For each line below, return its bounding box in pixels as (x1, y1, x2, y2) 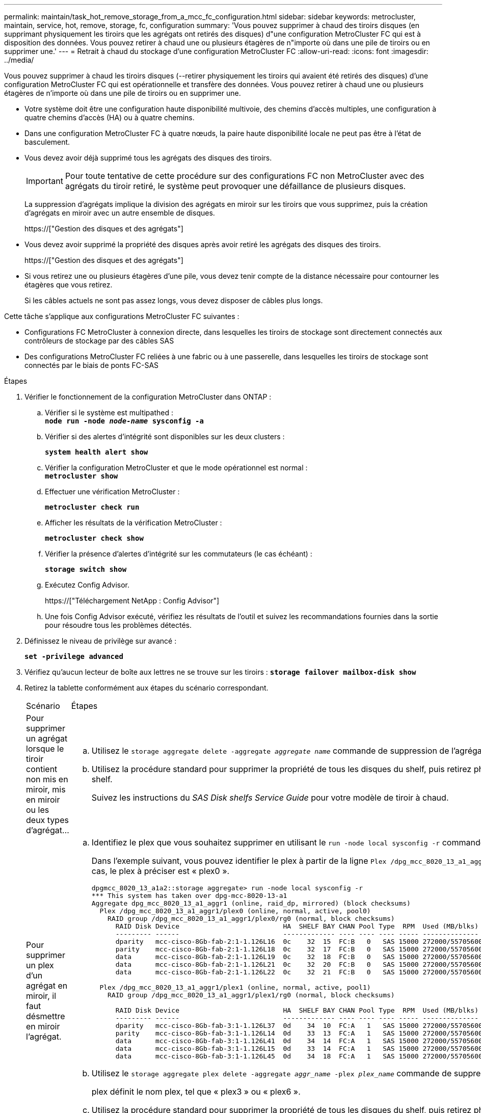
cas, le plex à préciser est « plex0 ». (91, 866, 230, 876)
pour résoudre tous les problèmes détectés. (45, 621, 192, 629)
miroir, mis (26, 784, 66, 794)
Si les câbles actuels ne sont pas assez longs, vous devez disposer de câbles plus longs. (24, 296, 323, 305)
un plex (26, 960, 54, 970)
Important (26, 176, 63, 186)
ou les (26, 805, 49, 815)
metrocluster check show (45, 534, 144, 542)
